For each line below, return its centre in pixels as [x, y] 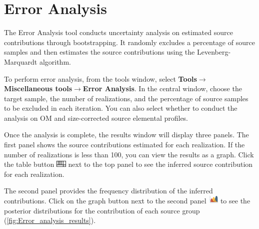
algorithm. [55, 61]
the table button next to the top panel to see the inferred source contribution [128, 164]
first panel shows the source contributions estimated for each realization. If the [124, 145]
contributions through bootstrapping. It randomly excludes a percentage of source [129, 42]
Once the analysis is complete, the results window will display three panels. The [126, 135]
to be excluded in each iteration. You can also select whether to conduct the [121, 108]
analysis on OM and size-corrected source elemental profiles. [96, 118]
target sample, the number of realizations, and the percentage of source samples [126, 98]
